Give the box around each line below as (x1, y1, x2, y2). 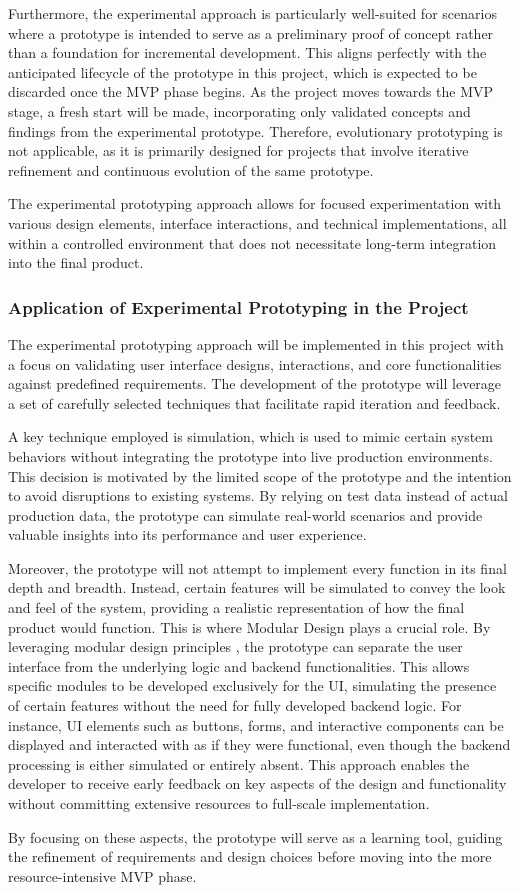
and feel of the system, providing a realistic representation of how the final (8, 597, 465, 618)
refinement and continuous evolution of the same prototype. (8, 159, 374, 180)
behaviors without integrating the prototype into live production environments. (8, 445, 493, 466)
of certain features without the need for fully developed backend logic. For (8, 695, 462, 716)
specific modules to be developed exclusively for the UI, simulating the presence (8, 675, 497, 696)
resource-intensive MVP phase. (8, 865, 197, 886)
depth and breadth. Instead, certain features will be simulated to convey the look (8, 577, 506, 598)
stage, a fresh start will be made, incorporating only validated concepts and (8, 100, 471, 121)
